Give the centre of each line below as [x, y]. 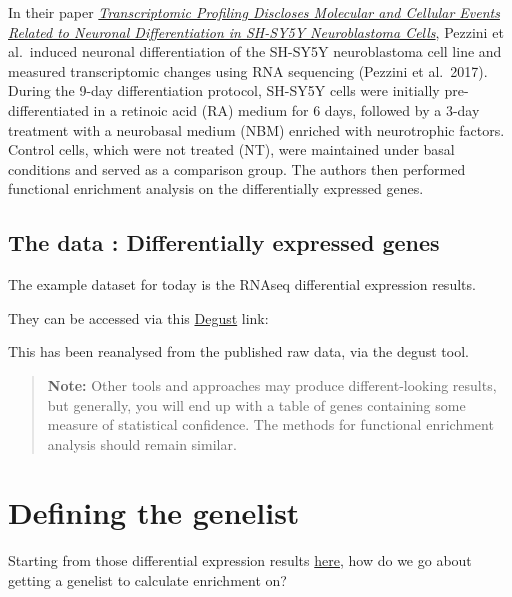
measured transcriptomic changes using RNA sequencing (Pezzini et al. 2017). [248, 70]
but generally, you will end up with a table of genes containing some [256, 404]
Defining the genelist [154, 512]
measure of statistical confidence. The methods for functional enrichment [270, 424]
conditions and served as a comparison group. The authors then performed [237, 168]
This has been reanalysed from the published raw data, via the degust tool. [238, 351]
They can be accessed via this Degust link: [138, 317]
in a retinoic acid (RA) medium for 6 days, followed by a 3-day [286, 109]
